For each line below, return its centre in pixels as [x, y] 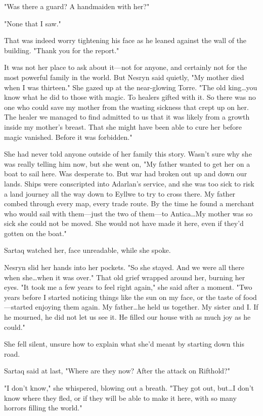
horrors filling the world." [43, 408]
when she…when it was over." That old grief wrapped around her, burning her [125, 277]
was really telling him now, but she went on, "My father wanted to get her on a [127, 163]
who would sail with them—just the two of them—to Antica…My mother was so [128, 213]
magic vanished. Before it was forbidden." [68, 137]
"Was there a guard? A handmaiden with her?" [77, 6]
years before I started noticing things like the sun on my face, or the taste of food [130, 297]
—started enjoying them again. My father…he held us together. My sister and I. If [131, 307]
